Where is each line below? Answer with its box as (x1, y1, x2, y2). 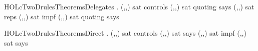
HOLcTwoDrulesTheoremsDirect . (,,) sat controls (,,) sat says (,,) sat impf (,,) (4, 28, 246, 38)
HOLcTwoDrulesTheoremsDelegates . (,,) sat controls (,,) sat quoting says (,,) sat (4, 1, 254, 11)
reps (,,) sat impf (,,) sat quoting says (4, 11, 119, 21)
